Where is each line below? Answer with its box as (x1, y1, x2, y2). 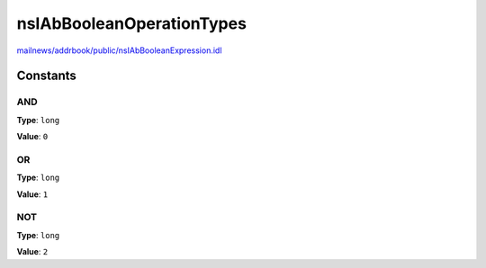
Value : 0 (16, 131, 49, 142)
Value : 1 (16, 189, 49, 200)
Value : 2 (16, 246, 49, 257)
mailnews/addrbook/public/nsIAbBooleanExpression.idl (16, 45, 222, 56)
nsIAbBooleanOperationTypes (16, 13, 247, 33)
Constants (16, 68, 76, 84)
